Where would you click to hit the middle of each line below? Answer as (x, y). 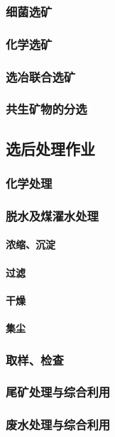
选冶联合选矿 (41, 76)
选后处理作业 (50, 148)
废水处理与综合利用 (58, 425)
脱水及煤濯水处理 (52, 215)
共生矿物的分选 (46, 109)
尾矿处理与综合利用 (58, 392)
